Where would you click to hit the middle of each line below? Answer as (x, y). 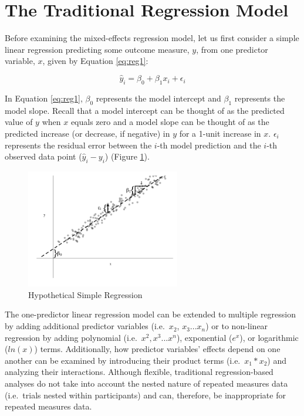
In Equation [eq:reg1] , (44, 98)
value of (19, 122)
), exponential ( (204, 337)
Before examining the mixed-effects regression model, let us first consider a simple (152, 38)
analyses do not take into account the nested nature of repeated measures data (146, 383)
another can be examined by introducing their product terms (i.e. (123, 360)
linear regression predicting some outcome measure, (97, 49)
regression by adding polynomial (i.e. (71, 337)
